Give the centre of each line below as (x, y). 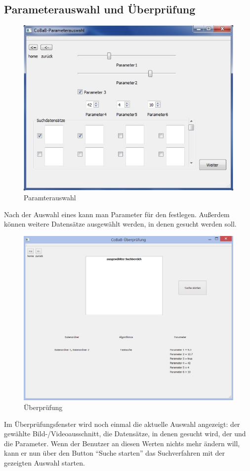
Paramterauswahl (50, 198)
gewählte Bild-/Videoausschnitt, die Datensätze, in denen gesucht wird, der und (125, 434)
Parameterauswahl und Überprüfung (100, 9)
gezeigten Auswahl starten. (44, 463)
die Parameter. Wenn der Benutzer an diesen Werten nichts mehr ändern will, (122, 443)
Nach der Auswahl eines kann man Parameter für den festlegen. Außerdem (117, 214)
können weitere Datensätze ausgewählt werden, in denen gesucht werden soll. (120, 224)
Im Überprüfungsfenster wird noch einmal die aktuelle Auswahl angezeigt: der (122, 424)
